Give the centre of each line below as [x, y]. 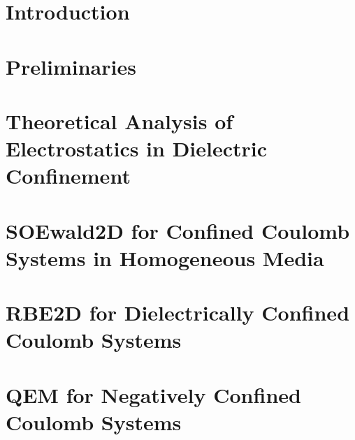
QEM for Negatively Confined [153, 394]
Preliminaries [71, 66]
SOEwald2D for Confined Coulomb [178, 230]
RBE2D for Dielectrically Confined [178, 313]
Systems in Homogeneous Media [165, 257]
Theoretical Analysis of [119, 120]
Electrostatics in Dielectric [137, 148]
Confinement [68, 176]
